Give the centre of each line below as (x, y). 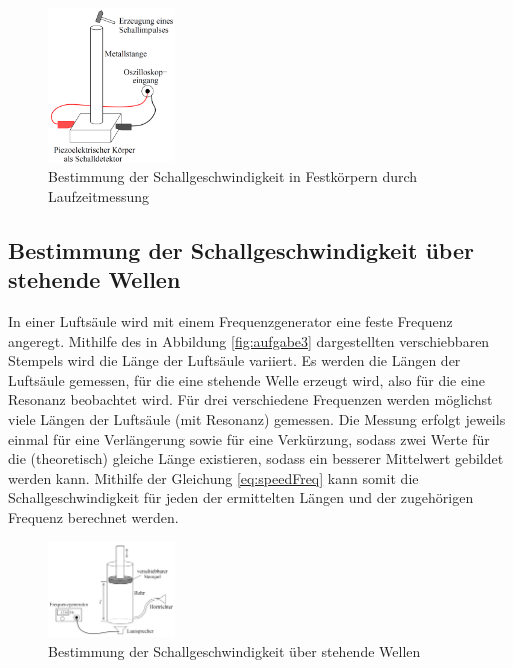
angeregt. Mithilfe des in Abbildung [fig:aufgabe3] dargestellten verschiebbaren (249, 340)
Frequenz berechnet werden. (93, 516)
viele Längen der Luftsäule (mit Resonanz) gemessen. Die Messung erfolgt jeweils (257, 419)
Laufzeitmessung (99, 195)
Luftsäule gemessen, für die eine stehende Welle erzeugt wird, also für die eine (247, 379)
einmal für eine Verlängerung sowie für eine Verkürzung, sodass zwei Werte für (249, 438)
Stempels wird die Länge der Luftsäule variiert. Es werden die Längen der (234, 360)
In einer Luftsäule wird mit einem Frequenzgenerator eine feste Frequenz (230, 321)
